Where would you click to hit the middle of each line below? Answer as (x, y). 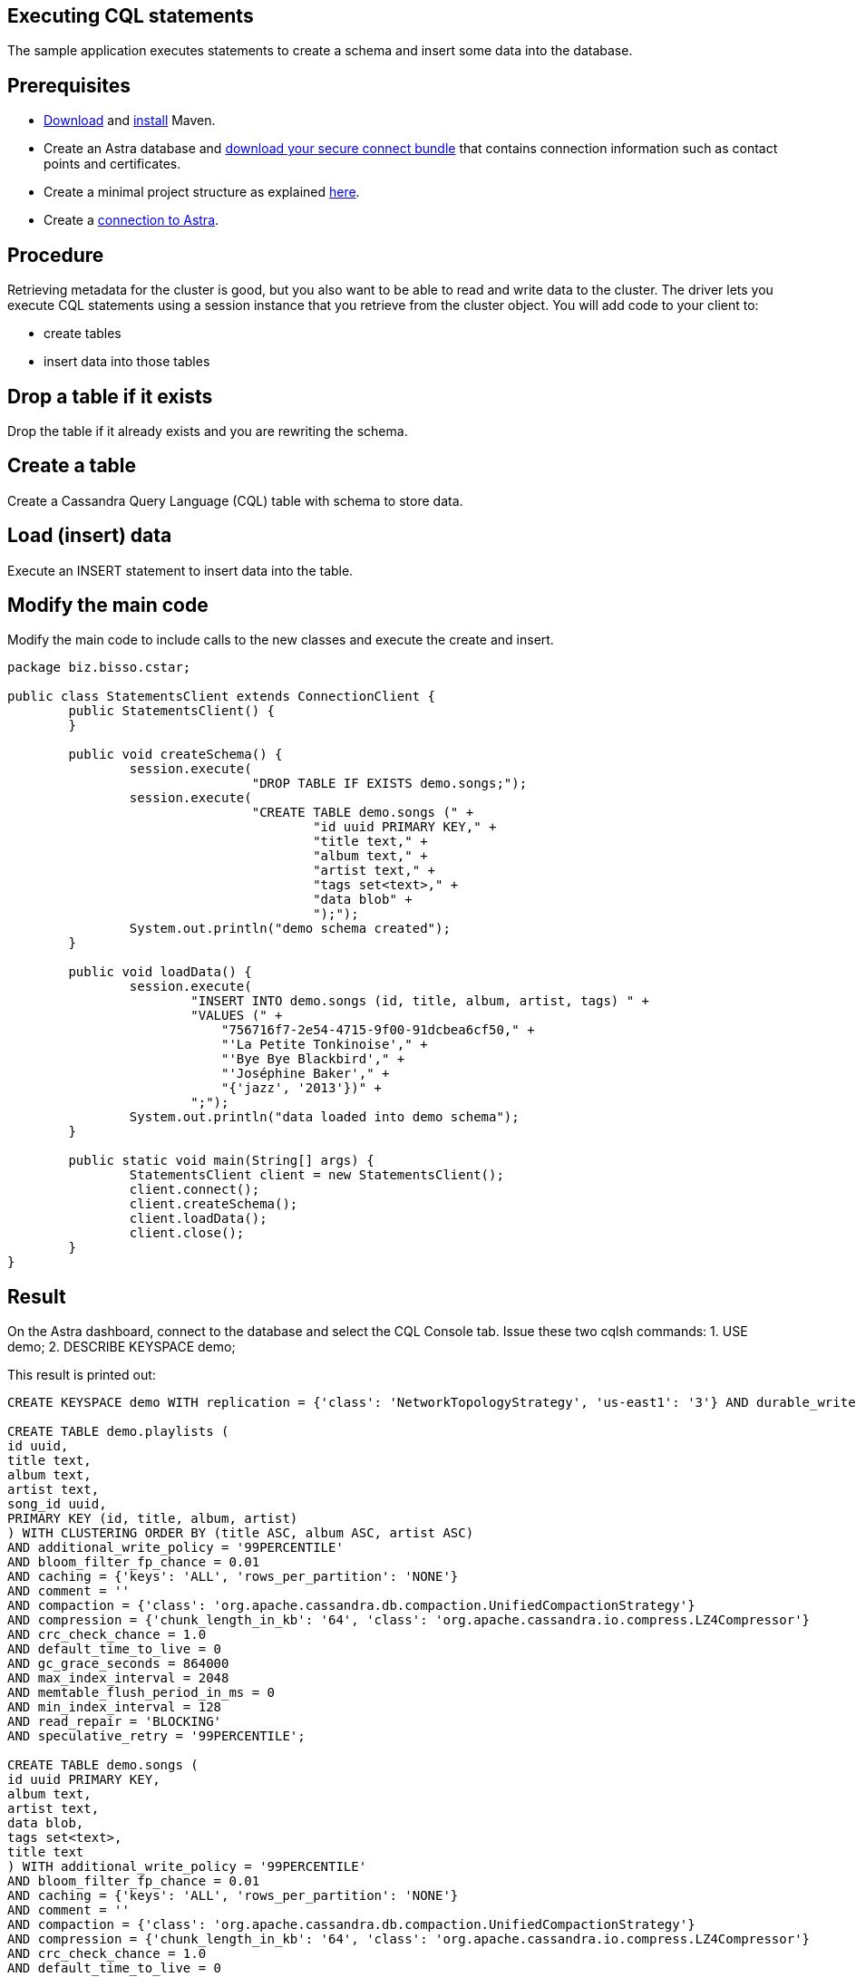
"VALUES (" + (237, 1016)
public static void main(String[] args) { (221, 1161)
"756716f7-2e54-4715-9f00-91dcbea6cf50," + (378, 1030)
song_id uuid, (57, 1504)
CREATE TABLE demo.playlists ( (118, 1432)
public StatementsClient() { (172, 711)
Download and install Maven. (130, 121)
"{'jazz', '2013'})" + (302, 1088)
